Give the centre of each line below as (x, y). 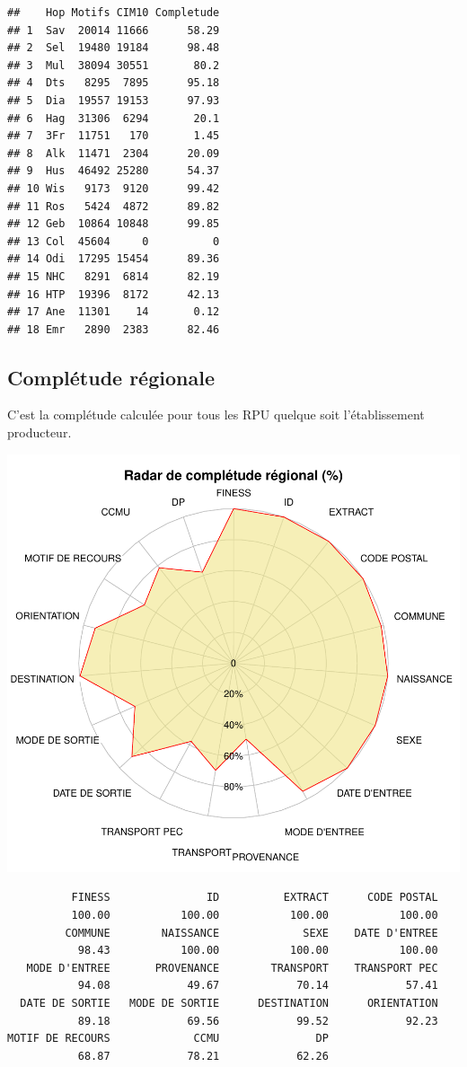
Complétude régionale (111, 377)
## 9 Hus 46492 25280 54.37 (114, 171)
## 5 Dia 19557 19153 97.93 (114, 100)
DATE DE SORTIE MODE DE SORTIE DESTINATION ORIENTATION (229, 1004)
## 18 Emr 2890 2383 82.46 (114, 329)
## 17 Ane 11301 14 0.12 (114, 312)
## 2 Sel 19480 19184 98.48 (114, 48)
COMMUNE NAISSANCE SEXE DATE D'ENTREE (251, 933)
